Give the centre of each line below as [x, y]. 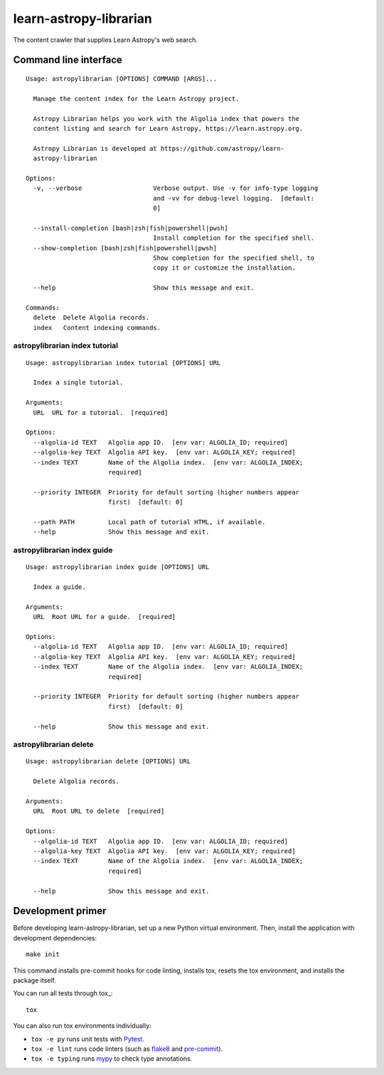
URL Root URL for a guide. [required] [105, 617]
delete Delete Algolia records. [91, 318]
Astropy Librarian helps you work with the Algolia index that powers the [166, 118]
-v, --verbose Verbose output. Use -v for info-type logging [176, 188]
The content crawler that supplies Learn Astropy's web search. [106, 40]
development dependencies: [55, 938]
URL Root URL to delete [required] [99, 811]
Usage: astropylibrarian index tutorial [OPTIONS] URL [123, 362]
